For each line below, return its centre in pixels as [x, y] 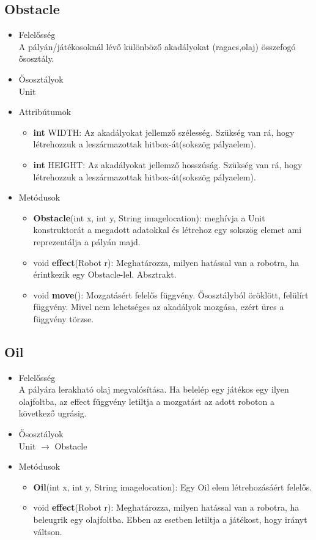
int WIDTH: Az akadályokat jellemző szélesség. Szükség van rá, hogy [164, 132]
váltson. [48, 531]
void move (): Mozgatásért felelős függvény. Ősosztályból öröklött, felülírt [171, 294]
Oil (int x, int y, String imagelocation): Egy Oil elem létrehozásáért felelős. [173, 486]
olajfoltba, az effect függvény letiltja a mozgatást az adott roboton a [146, 401]
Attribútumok [45, 112]
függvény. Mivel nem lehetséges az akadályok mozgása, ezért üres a [159, 307]
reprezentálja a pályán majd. [87, 241]
